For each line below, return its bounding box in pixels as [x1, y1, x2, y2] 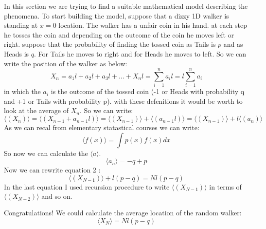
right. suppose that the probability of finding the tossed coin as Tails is [4, 39, 216, 49]
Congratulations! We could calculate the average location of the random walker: [4, 208, 242, 218]
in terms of [209, 181, 242, 191]
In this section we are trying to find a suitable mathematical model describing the [4, 1, 248, 11]
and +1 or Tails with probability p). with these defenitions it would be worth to [4, 95, 243, 106]
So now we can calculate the [4, 148, 88, 158]
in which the [4, 86, 41, 96]
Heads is [4, 48, 29, 58]
